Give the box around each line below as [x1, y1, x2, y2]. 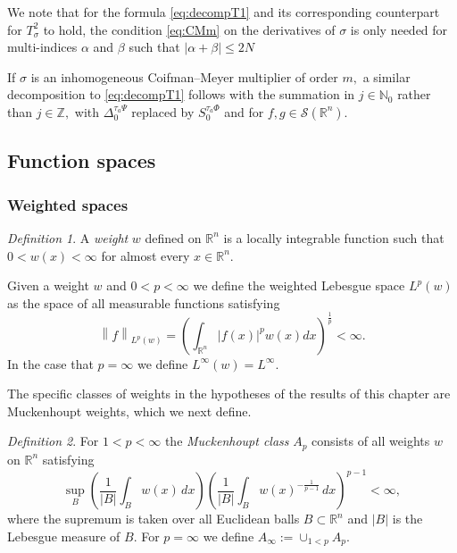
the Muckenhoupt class [164, 432, 289, 450]
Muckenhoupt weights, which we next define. [7, 401, 252, 420]
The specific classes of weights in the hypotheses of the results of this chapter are [7, 384, 451, 403]
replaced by [131, 102, 195, 121]
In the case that [7, 354, 94, 373]
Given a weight [7, 276, 89, 295]
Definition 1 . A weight [7, 228, 129, 247]
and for [224, 102, 264, 121]
